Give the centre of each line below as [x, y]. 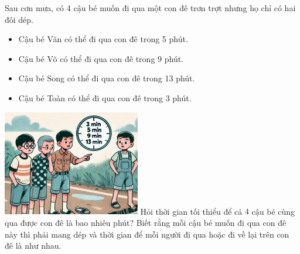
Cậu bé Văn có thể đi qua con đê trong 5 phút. [103, 39]
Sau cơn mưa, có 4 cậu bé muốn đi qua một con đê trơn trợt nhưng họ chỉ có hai [150, 8]
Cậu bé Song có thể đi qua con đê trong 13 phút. [107, 78]
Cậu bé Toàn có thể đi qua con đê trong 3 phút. [105, 97]
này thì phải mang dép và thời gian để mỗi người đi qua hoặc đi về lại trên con [147, 234]
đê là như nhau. [33, 246]
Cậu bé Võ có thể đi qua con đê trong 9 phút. [101, 58]
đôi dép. [19, 19]
